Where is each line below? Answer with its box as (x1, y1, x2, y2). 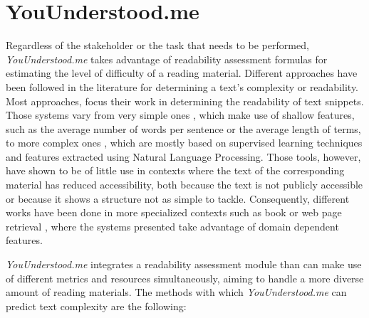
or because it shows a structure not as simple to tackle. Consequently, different (6, 191, 350, 206)
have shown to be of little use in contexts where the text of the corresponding (6, 163, 345, 178)
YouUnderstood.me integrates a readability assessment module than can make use (6, 257, 362, 272)
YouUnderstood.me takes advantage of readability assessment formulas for (6, 51, 328, 66)
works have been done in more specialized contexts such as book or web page (6, 205, 342, 220)
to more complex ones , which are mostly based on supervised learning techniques (6, 135, 363, 150)
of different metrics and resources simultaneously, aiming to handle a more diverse (6, 270, 364, 285)
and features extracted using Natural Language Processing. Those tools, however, (6, 149, 361, 164)
